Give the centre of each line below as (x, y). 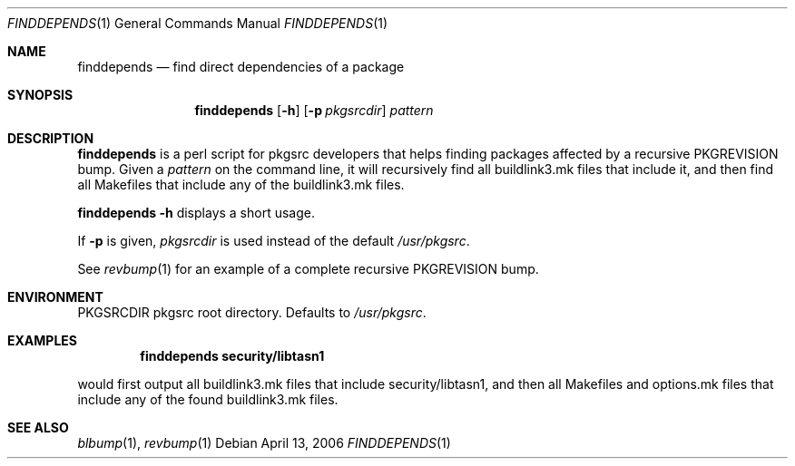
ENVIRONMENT (55, 297)
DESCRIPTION (51, 138)
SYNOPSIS (40, 95)
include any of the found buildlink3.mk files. (208, 399)
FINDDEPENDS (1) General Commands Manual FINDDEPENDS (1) (198, 23)
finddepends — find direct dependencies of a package (241, 67)
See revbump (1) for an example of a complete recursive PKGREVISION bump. (308, 269)
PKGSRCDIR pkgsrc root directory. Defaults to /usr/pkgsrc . (252, 312)
